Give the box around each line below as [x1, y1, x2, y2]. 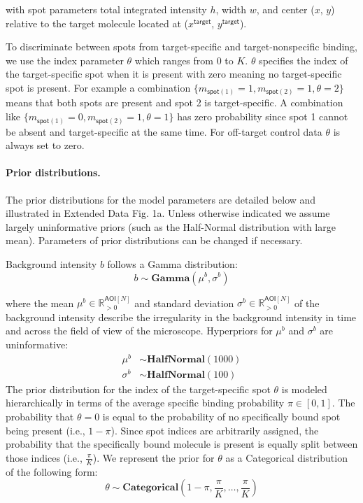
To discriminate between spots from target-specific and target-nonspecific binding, [6, 39, 357, 54]
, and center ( [256, 2, 315, 16]
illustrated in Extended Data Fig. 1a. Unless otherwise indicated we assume [6, 206, 330, 220]
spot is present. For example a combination [6, 80, 191, 94]
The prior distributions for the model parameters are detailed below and [6, 192, 316, 206]
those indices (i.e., [6, 450, 83, 465]
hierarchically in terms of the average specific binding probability [6, 395, 285, 410]
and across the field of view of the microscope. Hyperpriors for [6, 323, 273, 338]
